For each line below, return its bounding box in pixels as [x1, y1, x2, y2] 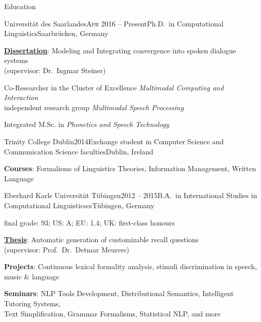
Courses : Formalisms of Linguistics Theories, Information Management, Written [4, 163, 256, 174]
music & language [4, 271, 59, 281]
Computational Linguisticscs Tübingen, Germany [4, 200, 155, 210]
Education [4, 1, 36, 11]
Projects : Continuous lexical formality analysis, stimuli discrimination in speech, [4, 261, 257, 272]
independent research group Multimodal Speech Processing [4, 102, 184, 112]
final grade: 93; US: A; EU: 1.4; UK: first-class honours [4, 217, 175, 228]
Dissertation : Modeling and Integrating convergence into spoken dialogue [4, 45, 236, 55]
